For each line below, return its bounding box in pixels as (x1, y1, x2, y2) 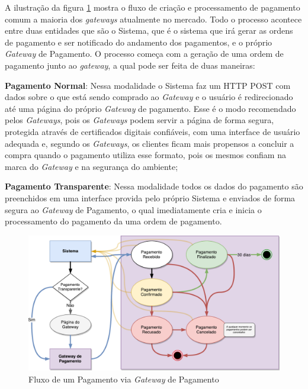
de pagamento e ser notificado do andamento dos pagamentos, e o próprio (5, 36, 272, 48)
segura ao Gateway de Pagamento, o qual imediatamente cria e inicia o (5, 203, 262, 216)
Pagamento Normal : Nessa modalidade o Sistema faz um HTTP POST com (5, 79, 291, 91)
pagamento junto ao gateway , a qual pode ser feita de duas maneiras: (5, 59, 255, 71)
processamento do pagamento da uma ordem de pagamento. (5, 215, 222, 227)
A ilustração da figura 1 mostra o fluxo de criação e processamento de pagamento (5, 1, 300, 13)
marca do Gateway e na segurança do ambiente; (5, 160, 178, 172)
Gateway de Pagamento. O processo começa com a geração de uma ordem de (5, 47, 284, 60)
